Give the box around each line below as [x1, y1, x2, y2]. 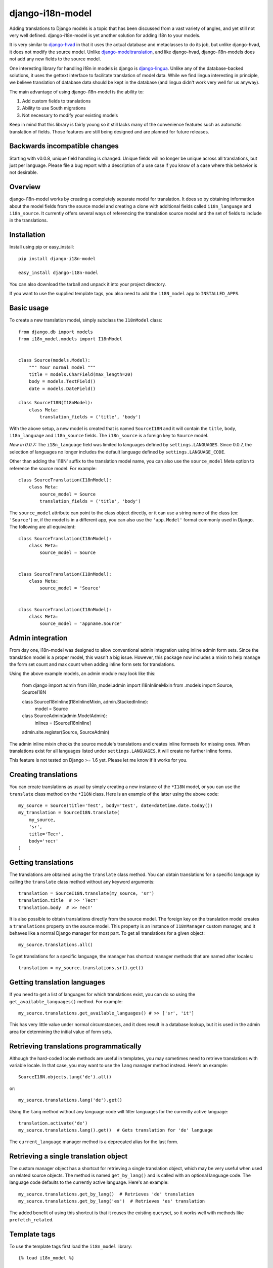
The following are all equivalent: [9, 524, 76, 530]
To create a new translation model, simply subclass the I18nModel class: [9, 317, 163, 323]
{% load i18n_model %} [18, 1255, 75, 1261]
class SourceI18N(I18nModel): [18, 400, 94, 406]
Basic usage [9, 304, 49, 312]
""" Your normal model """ [28, 364, 96, 370]
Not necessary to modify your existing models [22, 112, 118, 118]
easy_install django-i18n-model [18, 270, 99, 276]
